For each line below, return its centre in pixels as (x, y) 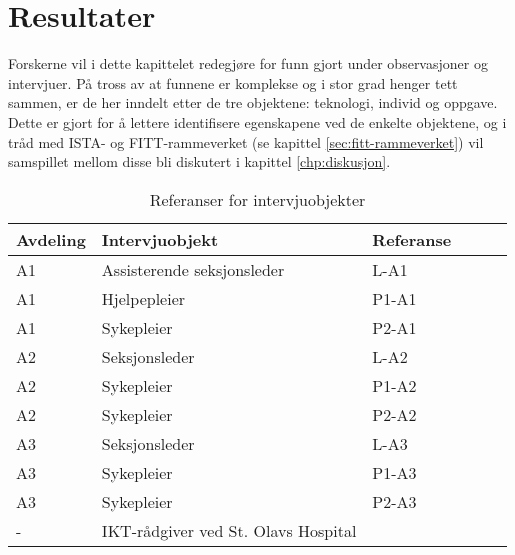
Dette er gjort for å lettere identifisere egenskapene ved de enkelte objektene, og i (257, 121)
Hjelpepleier (143, 298)
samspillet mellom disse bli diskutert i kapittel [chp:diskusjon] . (199, 161)
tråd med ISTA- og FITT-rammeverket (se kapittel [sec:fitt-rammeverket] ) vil (246, 141)
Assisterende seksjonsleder (193, 269)
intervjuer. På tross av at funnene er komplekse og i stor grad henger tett (233, 82)
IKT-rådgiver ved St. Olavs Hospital (229, 530)
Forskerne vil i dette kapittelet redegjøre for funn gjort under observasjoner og (248, 63)
